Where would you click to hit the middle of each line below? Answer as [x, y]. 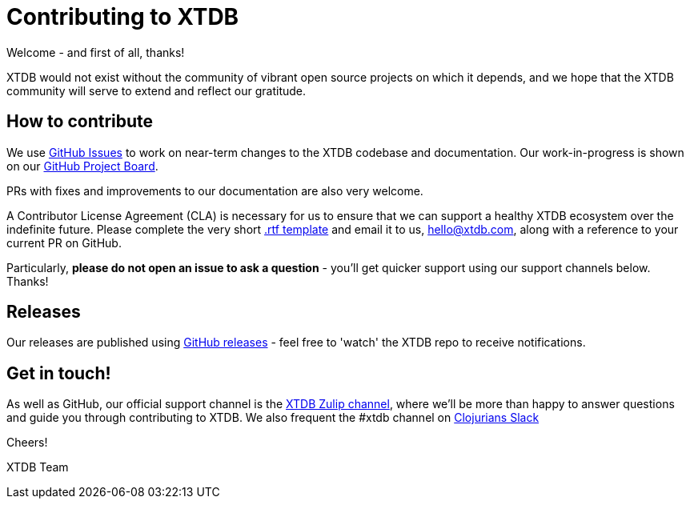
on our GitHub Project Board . [82, 166]
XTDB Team [38, 467]
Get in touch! [59, 373]
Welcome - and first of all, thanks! [96, 52]
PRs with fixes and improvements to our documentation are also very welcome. [215, 190]
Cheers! [27, 443]
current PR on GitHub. [64, 242]
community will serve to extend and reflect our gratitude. [156, 90]
